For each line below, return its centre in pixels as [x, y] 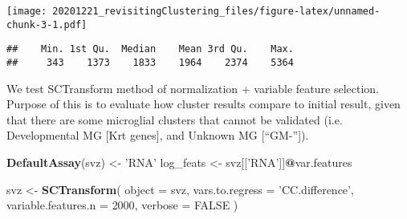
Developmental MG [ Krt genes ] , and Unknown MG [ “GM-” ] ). [158, 135]
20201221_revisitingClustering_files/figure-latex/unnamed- [216, 11]
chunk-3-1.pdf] [47, 24]
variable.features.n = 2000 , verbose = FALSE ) [122, 205]
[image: [27, 11]
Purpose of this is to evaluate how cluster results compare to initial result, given [203, 104]
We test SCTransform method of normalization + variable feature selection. [193, 88]
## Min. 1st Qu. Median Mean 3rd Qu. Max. [150, 49]
